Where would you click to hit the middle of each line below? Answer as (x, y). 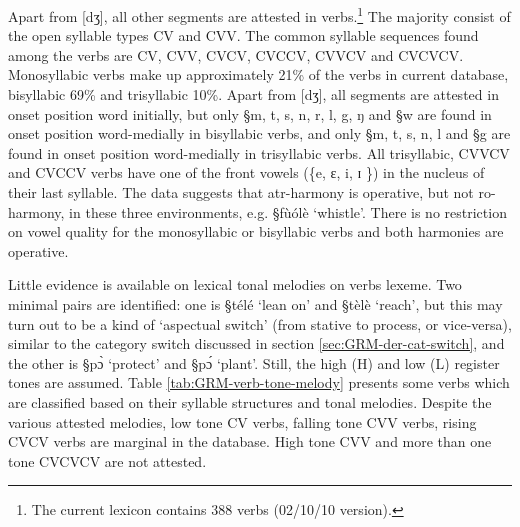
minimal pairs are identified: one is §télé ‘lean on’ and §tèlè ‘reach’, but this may (255, 303)
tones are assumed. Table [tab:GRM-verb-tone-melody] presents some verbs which (259, 382)
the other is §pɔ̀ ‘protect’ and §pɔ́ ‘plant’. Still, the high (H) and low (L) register (254, 362)
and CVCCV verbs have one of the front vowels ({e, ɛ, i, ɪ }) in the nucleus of (246, 172)
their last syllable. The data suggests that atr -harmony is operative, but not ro (249, 192)
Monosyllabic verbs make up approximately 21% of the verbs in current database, (258, 74)
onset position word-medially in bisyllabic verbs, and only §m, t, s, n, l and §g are (259, 133)
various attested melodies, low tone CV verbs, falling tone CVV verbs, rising (242, 421)
